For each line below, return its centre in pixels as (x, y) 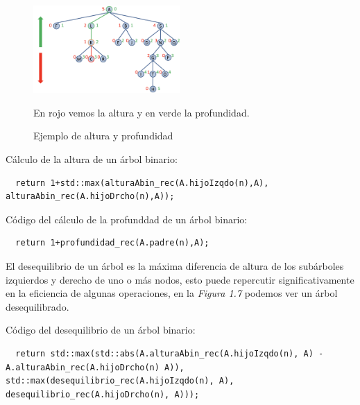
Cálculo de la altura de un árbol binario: (92, 159)
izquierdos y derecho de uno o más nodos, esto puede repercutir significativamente (180, 279)
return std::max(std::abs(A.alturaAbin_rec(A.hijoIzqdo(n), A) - (170, 354)
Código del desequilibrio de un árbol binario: (101, 330)
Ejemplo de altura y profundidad (103, 136)
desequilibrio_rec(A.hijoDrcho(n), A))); (103, 394)
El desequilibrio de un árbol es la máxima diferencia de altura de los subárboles (175, 266)
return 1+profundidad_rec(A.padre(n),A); (112, 243)
